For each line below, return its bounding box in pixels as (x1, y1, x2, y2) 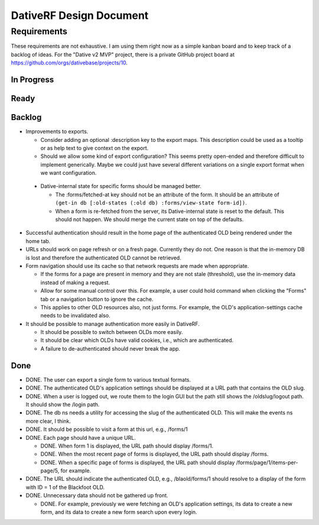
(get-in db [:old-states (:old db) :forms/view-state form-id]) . (55, 199, 248, 206)
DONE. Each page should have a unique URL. (25, 434, 136, 441)
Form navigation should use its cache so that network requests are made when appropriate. (25, 262, 249, 269)
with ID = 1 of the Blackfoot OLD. (25, 484, 105, 491)
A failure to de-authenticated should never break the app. (40, 345, 180, 352)
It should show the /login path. (25, 401, 100, 408)
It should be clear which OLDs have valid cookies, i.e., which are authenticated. (40, 337, 234, 344)
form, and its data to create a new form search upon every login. (40, 508, 197, 516)
